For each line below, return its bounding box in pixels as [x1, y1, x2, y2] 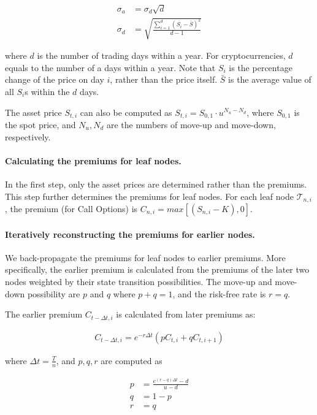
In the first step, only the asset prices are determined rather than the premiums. [5, 177, 307, 190]
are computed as [101, 354, 162, 367]
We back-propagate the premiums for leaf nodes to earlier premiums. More [5, 251, 286, 264]
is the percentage [229, 61, 292, 74]
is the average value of [228, 73, 311, 86]
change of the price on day [5, 73, 104, 86]
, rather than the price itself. [110, 73, 218, 86]
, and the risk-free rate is [172, 287, 266, 300]
